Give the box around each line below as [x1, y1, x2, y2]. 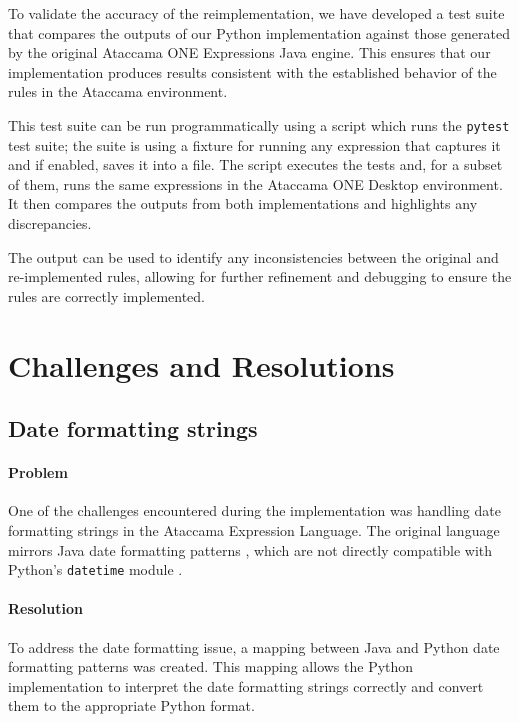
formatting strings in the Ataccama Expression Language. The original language [8, 519, 500, 540]
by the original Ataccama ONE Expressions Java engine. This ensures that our [8, 42, 491, 63]
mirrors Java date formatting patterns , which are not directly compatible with [8, 539, 493, 560]
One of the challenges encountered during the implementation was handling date [8, 500, 501, 521]
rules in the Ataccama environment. [8, 81, 228, 102]
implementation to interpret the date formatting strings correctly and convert [8, 675, 484, 696]
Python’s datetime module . [8, 559, 183, 580]
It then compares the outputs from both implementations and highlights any [8, 193, 478, 214]
